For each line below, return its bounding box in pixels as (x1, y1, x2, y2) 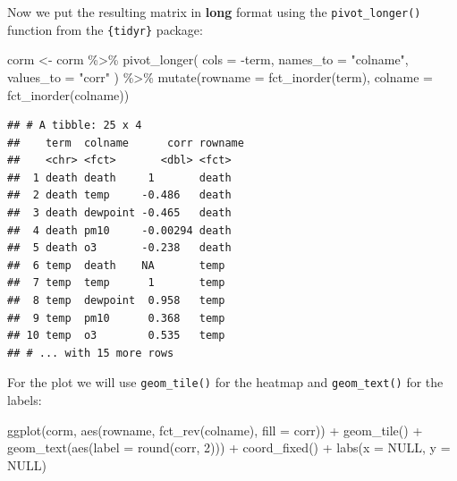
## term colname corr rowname (7, 136, 244, 149)
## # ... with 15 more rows (7, 346, 174, 359)
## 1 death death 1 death (7, 171, 232, 184)
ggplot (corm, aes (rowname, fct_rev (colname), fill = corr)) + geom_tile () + (7, 420, 423, 439)
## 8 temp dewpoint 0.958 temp (7, 294, 225, 308)
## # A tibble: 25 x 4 (7, 119, 142, 132)
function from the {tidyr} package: (7, 20, 203, 38)
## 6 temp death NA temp (7, 258, 225, 272)
